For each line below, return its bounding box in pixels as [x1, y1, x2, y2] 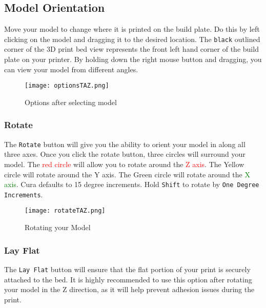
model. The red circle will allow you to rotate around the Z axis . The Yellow [4, 158, 244, 169]
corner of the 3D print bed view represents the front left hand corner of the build [4, 44, 259, 54]
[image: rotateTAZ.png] [25, 207, 106, 215]
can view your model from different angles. [4, 64, 138, 74]
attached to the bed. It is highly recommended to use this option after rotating [4, 274, 252, 284]
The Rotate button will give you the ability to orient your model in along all [4, 138, 245, 149]
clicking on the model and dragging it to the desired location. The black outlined [4, 33, 260, 44]
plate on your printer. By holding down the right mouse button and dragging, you [4, 54, 262, 65]
